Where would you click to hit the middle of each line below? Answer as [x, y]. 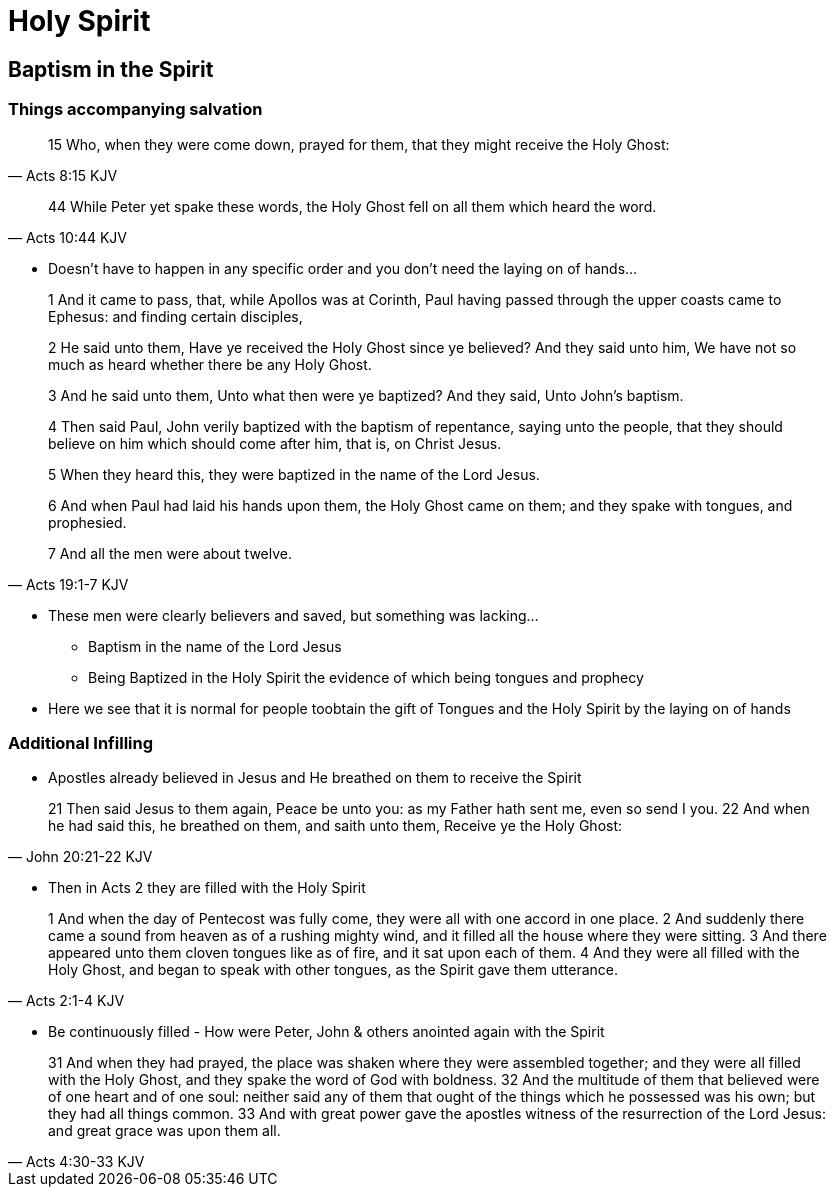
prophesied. [87, 522]
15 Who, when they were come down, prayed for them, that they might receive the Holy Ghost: [359, 144]
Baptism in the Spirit [111, 69]
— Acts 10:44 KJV [68, 237]
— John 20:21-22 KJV [80, 857]
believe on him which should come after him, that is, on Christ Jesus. [275, 443]
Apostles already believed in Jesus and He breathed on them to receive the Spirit [315, 778]
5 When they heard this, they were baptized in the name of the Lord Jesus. [294, 474]
